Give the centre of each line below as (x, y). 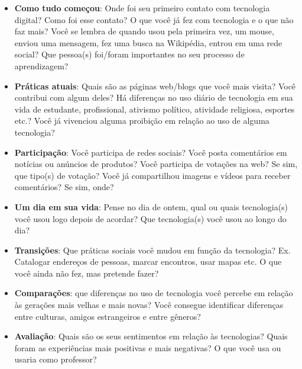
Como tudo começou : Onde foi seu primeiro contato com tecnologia (142, 8)
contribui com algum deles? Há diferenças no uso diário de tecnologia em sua (154, 97)
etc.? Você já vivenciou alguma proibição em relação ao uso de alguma (142, 121)
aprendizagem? (41, 65)
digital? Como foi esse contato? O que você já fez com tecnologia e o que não (154, 19)
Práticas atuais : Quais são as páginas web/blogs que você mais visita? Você (155, 86)
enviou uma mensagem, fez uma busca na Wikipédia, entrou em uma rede (148, 42)
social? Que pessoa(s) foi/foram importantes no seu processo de (129, 54)
